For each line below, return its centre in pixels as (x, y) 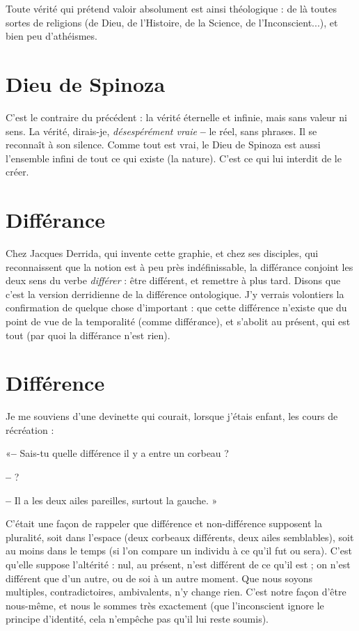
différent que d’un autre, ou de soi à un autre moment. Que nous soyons (159, 578)
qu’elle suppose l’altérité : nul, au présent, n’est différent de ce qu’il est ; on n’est (178, 564)
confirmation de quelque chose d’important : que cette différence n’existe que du (176, 307)
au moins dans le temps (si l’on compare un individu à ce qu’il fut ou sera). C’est (179, 551)
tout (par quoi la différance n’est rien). (88, 335)
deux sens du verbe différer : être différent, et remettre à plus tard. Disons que (173, 280)
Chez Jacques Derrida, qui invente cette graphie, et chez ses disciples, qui (162, 253)
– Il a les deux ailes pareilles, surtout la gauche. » (112, 500)
